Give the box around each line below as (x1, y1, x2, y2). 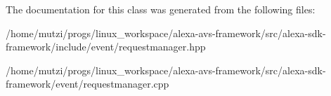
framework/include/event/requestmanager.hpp (6, 39, 206, 54)
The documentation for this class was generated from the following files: (6, 2, 316, 16)
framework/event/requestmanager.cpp (6, 76, 169, 91)
